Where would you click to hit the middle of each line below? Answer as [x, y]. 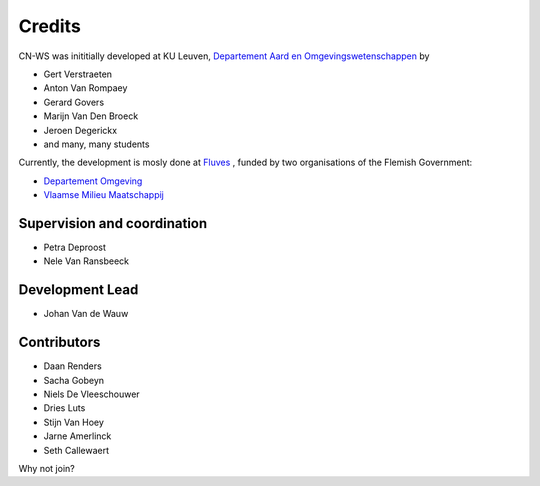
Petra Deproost [75, 247]
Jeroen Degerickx [80, 130]
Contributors [59, 342]
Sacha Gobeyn [74, 380]
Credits [50, 26]
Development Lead [78, 290]
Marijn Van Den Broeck [91, 116]
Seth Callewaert [76, 450]
